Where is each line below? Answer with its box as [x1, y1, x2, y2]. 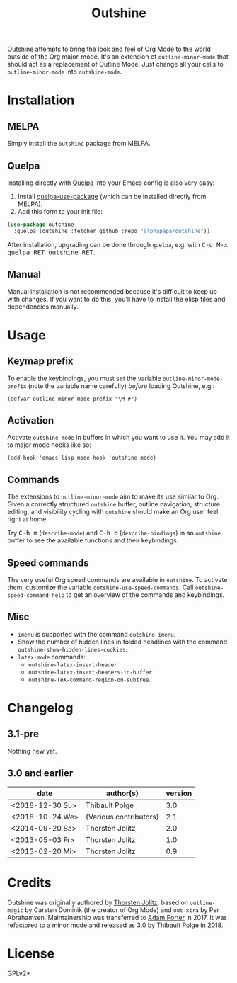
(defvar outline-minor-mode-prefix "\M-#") [7, 395, 138, 402]
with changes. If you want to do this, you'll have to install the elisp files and [7, 295, 226, 303]
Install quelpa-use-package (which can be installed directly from [17, 193, 207, 200]
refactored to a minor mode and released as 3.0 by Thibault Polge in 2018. [7, 921, 224, 929]
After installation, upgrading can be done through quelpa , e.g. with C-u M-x [7, 240, 229, 249]
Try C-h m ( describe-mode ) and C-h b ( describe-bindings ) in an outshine [7, 529, 221, 538]
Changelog [7, 700, 74, 716]
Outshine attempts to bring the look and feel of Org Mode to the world [7, 45, 211, 54]
